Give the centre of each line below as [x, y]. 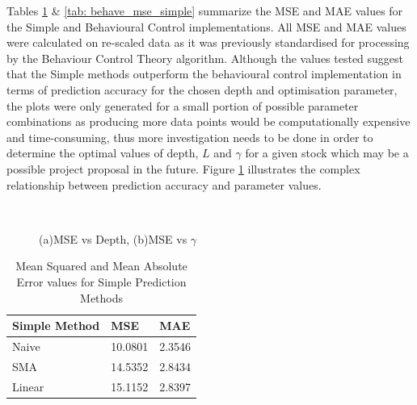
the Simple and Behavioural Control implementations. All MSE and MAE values [206, 26]
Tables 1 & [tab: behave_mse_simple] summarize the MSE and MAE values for [205, 10]
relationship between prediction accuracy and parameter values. [164, 184]
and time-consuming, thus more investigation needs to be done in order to [190, 137]
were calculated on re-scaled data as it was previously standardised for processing [208, 42]
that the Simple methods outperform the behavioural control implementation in [204, 74]
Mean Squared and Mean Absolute [101, 266]
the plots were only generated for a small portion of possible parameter [183, 105]
